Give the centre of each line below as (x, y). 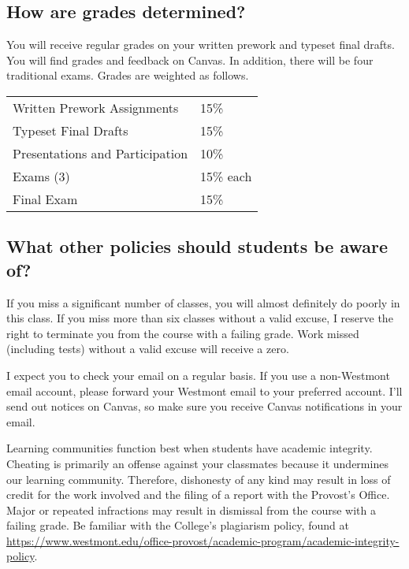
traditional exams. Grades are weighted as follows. (128, 75)
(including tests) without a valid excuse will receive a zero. (148, 349)
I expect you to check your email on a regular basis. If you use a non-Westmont (198, 375)
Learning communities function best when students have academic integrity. (190, 448)
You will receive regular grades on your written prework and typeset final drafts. (201, 45)
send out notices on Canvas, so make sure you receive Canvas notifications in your (204, 406)
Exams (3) (41, 176)
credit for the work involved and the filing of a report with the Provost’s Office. (198, 495)
